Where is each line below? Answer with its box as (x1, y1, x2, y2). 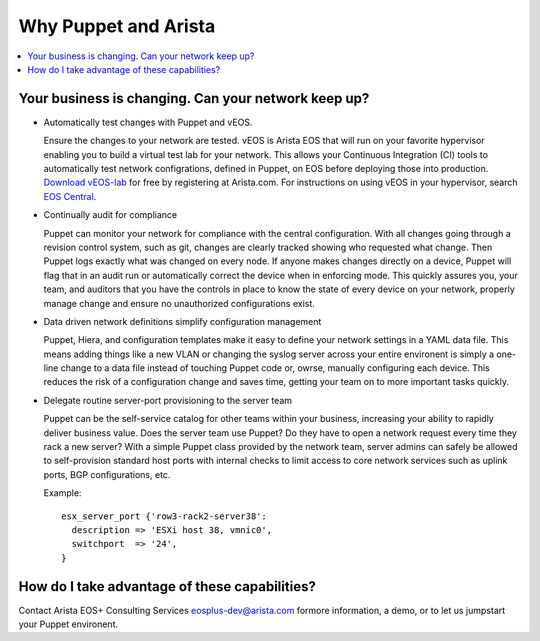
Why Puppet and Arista (18, 15, 216, 37)
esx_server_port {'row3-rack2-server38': (61, 510, 267, 522)
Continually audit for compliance (43, 209, 178, 221)
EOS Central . (43, 190, 97, 202)
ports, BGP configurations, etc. (43, 468, 171, 480)
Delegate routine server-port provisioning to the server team (43, 394, 293, 406)
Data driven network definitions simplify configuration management (43, 315, 322, 327)
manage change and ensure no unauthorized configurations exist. (43, 297, 315, 309)
